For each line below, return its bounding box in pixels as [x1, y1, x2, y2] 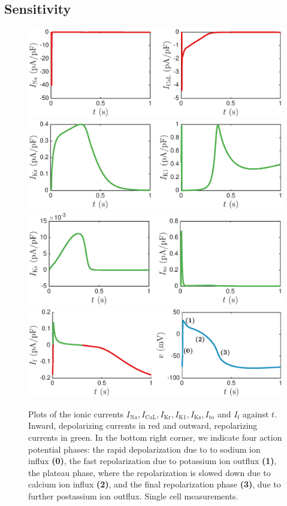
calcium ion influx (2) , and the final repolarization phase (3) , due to [28, 478, 281, 490]
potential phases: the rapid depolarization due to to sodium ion [28, 443, 261, 455]
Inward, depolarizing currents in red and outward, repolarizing [28, 419, 258, 432]
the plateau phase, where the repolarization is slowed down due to [28, 466, 271, 478]
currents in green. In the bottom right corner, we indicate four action [28, 431, 282, 443]
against [242, 407, 269, 420]
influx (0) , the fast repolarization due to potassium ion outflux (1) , [28, 455, 277, 467]
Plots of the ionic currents [28, 407, 124, 420]
